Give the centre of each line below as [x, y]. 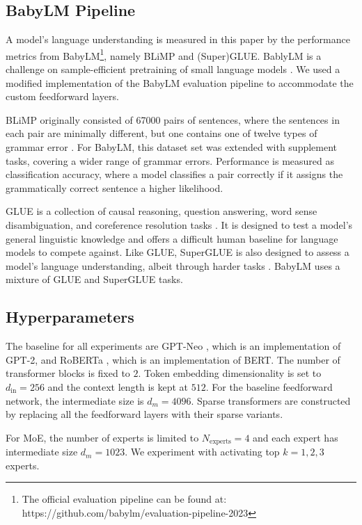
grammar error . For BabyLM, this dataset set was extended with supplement [172, 147]
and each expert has [296, 437]
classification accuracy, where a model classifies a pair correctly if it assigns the [174, 174]
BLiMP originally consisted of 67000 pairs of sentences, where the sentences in [173, 119]
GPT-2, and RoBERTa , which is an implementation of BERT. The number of [173, 359]
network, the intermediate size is [75, 400]
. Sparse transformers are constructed [271, 400]
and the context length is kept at [118, 386]
